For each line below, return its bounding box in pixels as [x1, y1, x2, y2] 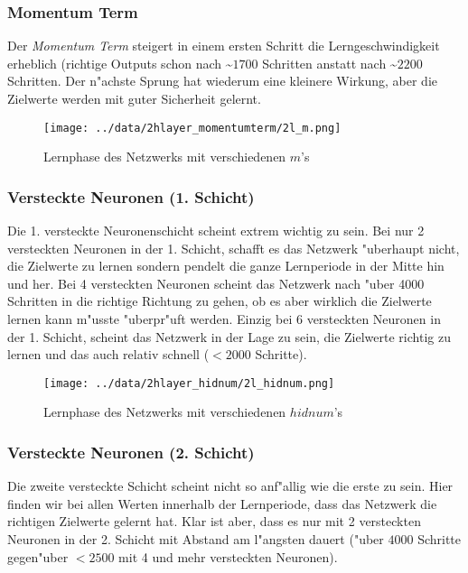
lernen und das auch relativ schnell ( [7, 345, 210, 364]
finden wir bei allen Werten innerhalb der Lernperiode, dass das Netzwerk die [7, 494, 437, 513]
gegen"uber [7, 547, 69, 566]
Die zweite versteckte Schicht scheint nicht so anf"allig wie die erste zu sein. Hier [7, 476, 454, 495]
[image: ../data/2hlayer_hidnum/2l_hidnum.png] [43, 376, 335, 390]
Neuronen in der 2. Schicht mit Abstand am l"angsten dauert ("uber [7, 530, 384, 549]
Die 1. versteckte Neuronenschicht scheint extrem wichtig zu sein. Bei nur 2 [7, 221, 425, 240]
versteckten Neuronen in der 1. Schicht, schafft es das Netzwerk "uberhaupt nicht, [7, 238, 460, 257]
